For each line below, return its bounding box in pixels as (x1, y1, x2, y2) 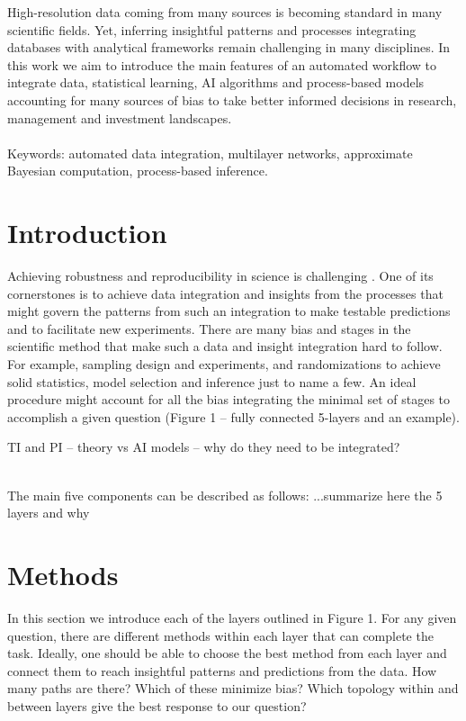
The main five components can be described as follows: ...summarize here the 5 (7, 485, 443, 504)
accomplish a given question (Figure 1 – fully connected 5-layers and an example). (7, 407, 460, 426)
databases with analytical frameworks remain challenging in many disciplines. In (7, 38, 451, 57)
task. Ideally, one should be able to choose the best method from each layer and (7, 644, 447, 662)
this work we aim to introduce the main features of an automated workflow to (7, 55, 437, 74)
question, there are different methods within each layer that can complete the (7, 626, 434, 644)
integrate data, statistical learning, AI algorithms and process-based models (7, 73, 425, 92)
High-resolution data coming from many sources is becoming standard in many (7, 3, 443, 21)
